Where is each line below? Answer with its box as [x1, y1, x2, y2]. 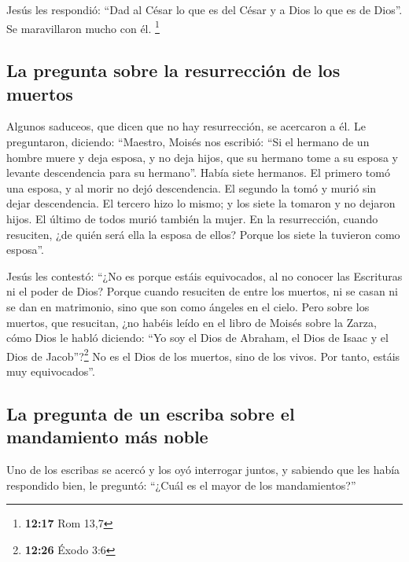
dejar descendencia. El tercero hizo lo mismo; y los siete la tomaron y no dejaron [6, 195, 396, 211]
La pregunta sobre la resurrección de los [6, 58, 341, 83]
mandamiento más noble [6, 424, 208, 449]
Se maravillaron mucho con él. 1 [6, 17, 160, 36]
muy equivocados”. [6, 363, 95, 379]
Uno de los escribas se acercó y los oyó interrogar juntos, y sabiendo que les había [6, 461, 400, 478]
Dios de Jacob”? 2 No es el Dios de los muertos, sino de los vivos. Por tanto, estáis [6, 345, 400, 364]
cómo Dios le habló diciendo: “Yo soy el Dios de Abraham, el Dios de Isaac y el [6, 329, 389, 346]
